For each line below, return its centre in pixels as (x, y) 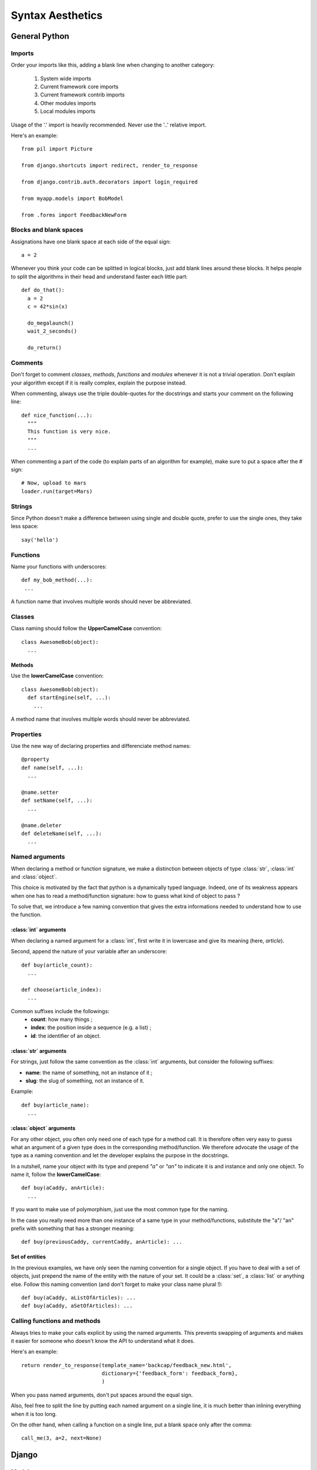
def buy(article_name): (55, 1105)
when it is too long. (34, 1414)
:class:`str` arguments (39, 1051)
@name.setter (40, 793)
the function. (26, 915)
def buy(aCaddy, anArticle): (63, 1188)
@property (35, 759)
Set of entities (28, 1257)
